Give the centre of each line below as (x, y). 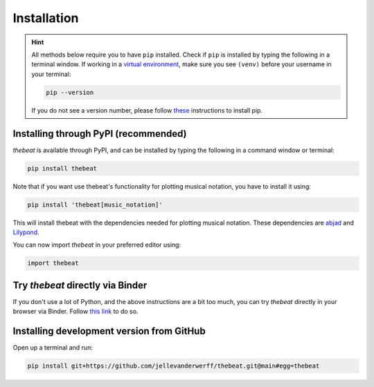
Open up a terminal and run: (53, 348)
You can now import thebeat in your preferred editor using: (97, 245)
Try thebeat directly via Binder (80, 285)
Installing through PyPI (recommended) (100, 134)
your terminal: (51, 74)
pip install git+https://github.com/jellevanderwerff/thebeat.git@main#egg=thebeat (173, 366)
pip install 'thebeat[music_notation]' (95, 205)
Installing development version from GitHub (109, 331)
